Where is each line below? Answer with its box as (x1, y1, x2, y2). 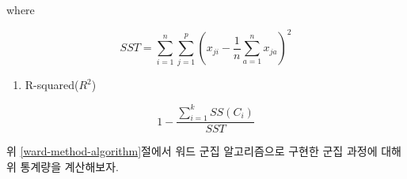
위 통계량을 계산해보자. (6, 158, 120, 174)
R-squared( (25, 76, 79, 93)
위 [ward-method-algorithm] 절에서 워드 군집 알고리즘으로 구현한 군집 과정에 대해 (6, 143, 401, 159)
